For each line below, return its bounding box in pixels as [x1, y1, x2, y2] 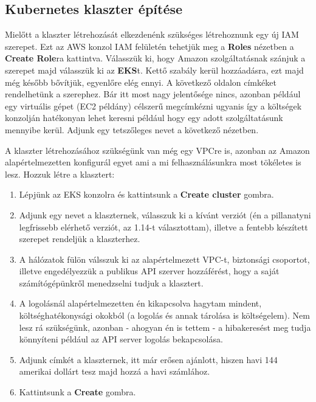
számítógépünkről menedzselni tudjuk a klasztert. [19, 276, 204, 289]
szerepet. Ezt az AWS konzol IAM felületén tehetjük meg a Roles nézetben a [5, 40, 294, 52]
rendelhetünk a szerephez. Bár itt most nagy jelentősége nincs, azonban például [5, 88, 301, 100]
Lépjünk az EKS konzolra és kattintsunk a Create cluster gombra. [19, 188, 274, 201]
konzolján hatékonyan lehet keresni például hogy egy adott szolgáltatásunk [5, 111, 283, 124]
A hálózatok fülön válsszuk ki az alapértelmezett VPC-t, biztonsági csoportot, [19, 252, 310, 265]
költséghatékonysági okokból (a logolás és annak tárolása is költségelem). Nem [19, 309, 310, 322]
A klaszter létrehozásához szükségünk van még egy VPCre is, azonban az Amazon [5, 144, 310, 156]
